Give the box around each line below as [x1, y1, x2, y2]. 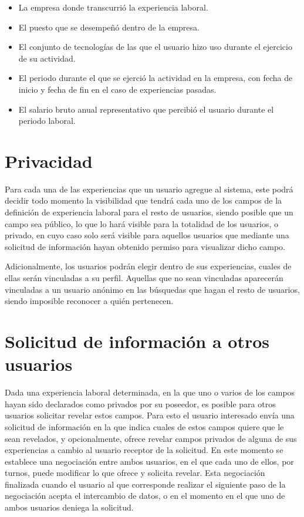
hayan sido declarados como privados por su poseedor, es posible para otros [5, 397, 276, 410]
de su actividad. [18, 52, 76, 64]
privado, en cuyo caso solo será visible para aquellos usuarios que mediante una [5, 229, 289, 241]
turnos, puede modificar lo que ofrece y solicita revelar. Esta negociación [5, 467, 265, 479]
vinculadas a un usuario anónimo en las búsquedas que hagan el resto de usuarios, [5, 283, 300, 295]
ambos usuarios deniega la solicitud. [5, 501, 134, 513]
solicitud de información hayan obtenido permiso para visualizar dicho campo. [5, 240, 285, 252]
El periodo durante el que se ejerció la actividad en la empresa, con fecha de [18, 72, 293, 84]
